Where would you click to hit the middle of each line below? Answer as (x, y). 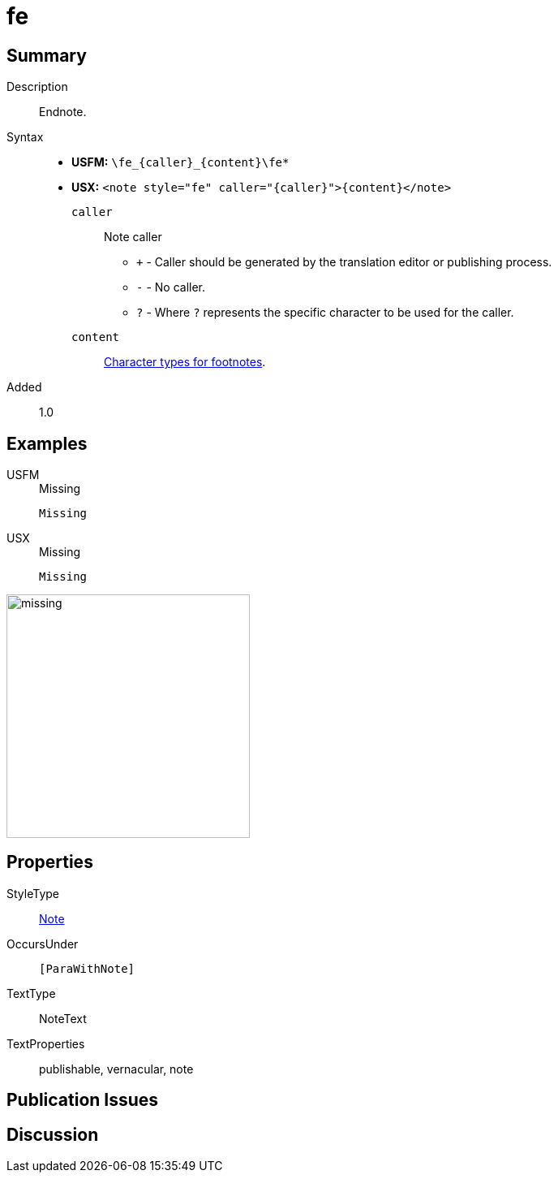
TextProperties (46, 1043)
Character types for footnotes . (185, 362)
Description (37, 87)
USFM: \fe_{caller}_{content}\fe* (180, 162)
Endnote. (63, 112)
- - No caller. (171, 287)
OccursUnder (43, 944)
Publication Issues (83, 1100)
